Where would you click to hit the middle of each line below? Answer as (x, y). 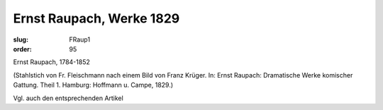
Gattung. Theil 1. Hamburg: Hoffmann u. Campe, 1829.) (93, 85)
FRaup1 (80, 39)
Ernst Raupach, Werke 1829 (96, 18)
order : (22, 49)
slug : (21, 39)
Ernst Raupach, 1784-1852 (51, 62)
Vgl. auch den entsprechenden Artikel (68, 98)
